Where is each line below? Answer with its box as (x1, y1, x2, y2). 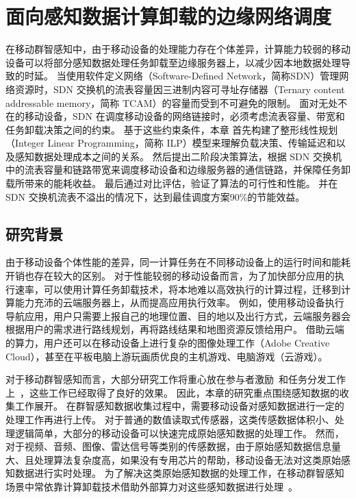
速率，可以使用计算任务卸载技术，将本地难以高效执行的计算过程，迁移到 (14, 282, 341, 296)
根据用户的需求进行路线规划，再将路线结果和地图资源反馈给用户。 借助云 (5, 322, 335, 336)
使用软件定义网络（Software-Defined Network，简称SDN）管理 (66, 69, 340, 83)
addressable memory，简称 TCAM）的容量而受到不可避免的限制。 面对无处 (5, 95, 338, 110)
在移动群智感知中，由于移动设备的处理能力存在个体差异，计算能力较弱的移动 (5, 42, 351, 56)
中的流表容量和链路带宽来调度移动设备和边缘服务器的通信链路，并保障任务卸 (5, 162, 351, 177)
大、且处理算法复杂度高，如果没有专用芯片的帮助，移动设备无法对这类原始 (5, 452, 341, 466)
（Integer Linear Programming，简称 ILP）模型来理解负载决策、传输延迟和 (5, 136, 336, 150)
